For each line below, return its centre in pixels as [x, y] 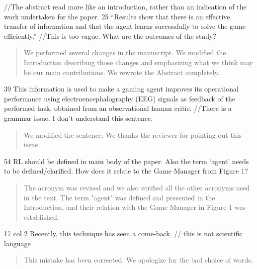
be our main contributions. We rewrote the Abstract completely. [122, 72]
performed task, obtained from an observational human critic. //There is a [118, 108]
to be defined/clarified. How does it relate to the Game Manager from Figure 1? [126, 171]
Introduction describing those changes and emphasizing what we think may [138, 62]
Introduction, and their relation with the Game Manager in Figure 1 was [135, 207]
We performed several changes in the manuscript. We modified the [125, 52]
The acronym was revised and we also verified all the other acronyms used [137, 187]
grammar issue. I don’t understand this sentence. [79, 118]
